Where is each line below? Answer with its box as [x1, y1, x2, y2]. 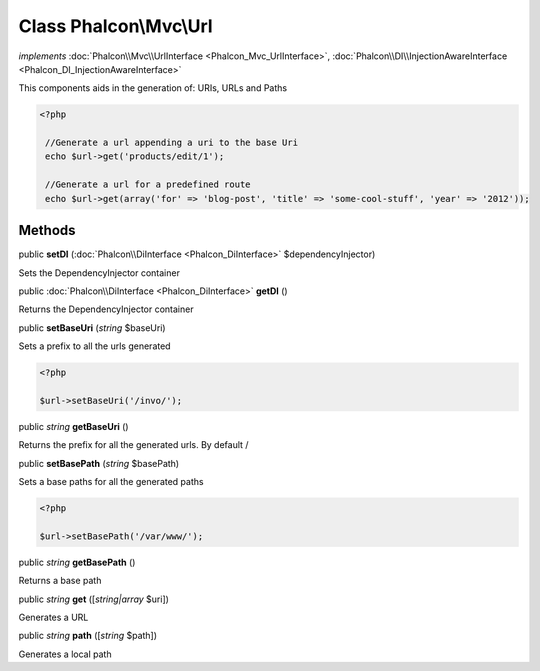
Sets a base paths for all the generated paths [18, 476, 204, 488]
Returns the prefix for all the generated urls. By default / [18, 439, 249, 451]
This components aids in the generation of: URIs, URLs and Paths [18, 82, 288, 94]
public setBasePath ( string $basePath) [18, 457, 180, 469]
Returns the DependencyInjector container [18, 303, 194, 315]
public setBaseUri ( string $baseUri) [18, 321, 166, 334]
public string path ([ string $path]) [18, 630, 158, 642]
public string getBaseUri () [18, 420, 129, 432]
